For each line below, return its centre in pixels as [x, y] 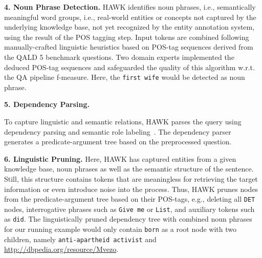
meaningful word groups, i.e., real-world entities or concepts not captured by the [130, 17]
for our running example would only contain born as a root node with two [120, 229]
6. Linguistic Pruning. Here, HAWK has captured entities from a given [120, 158]
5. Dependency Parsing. [47, 104]
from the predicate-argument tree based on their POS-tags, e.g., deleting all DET [130, 199]
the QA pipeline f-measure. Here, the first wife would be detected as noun [125, 77]
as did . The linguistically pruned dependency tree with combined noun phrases [128, 219]
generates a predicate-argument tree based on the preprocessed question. [118, 142]
